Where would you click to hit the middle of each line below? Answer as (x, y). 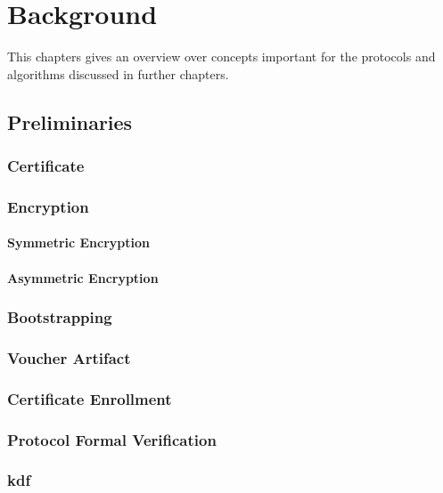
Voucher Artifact (69, 357)
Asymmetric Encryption (83, 277)
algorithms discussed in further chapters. (118, 73)
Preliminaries (70, 121)
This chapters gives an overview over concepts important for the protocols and (221, 57)
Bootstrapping (60, 317)
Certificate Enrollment (90, 398)
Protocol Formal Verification (112, 439)
